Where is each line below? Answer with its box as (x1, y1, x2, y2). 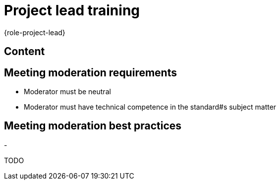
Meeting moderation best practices (4, 120, 182, 132)
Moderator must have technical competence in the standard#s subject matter (24, 103, 277, 112)
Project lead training (4, 2, 140, 19)
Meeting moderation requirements (4, 66, 177, 79)
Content (4, 45, 45, 58)
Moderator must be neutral (24, 87, 111, 96)
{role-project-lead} (4, 28, 65, 37)
